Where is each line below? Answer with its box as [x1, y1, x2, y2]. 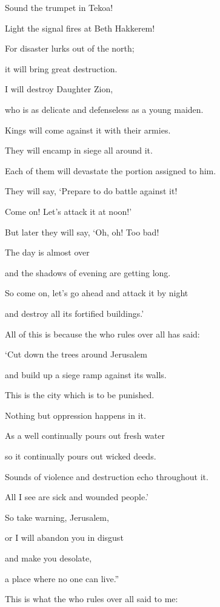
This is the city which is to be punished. [5, 388, 155, 401]
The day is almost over [5, 246, 90, 259]
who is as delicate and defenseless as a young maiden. [5, 103, 204, 115]
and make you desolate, [5, 552, 92, 565]
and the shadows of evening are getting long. [5, 266, 171, 279]
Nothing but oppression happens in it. [5, 409, 146, 421]
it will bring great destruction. [5, 62, 118, 75]
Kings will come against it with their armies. [5, 123, 171, 136]
